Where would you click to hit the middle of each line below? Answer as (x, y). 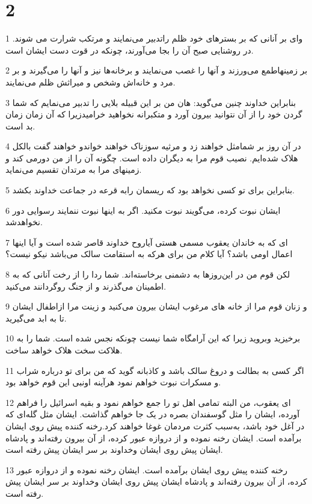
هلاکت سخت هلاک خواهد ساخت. (64, 350)
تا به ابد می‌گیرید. (36, 318)
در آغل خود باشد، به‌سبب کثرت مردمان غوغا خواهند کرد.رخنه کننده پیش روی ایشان (155, 425)
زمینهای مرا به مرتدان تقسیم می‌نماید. (74, 170)
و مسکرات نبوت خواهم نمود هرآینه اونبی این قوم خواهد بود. (113, 382)
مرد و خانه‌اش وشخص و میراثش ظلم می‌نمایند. (90, 82)
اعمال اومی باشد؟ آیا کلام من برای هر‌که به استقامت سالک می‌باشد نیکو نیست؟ (149, 254)
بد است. (20, 126)
